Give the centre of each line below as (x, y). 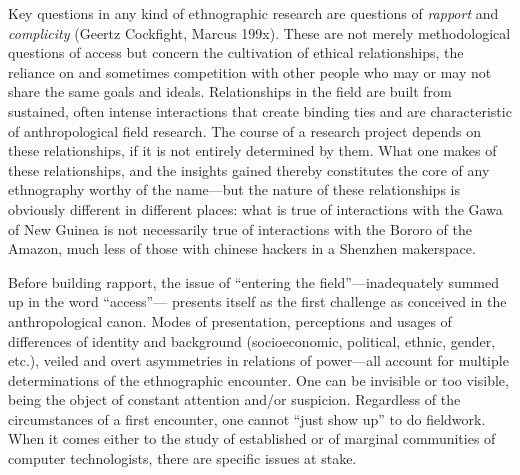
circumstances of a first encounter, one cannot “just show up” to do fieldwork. (247, 418)
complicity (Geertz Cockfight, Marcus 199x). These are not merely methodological (259, 32)
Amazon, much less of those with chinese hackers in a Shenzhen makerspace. (242, 248)
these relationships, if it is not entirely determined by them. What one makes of (252, 150)
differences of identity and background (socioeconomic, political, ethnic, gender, (252, 340)
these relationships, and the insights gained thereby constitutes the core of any (249, 169)
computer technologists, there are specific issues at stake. (182, 458)
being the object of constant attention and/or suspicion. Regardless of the (234, 399)
